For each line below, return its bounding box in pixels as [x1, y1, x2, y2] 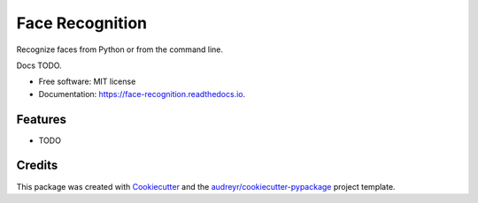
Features [16, 111, 66, 127]
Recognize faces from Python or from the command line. [16, 44, 224, 55]
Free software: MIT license [38, 76, 136, 87]
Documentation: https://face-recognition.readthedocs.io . [38, 88, 246, 99]
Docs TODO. [16, 60, 62, 71]
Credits [16, 158, 58, 173]
